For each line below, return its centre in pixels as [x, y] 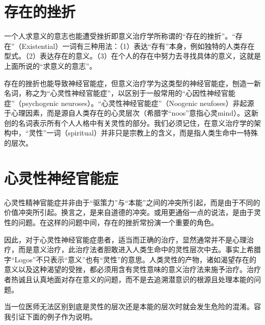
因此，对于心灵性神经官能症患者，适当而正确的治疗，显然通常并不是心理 [125, 239]
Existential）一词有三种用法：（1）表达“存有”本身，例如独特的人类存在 [138, 46]
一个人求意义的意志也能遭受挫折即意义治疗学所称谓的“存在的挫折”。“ [120, 36]
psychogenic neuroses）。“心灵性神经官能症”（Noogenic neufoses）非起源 [138, 103]
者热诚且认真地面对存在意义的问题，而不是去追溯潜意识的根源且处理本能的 [129, 279]
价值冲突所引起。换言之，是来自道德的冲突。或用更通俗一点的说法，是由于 [129, 212]
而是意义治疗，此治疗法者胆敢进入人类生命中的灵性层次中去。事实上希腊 [139, 249]
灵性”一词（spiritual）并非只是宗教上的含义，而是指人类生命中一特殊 [143, 133]
